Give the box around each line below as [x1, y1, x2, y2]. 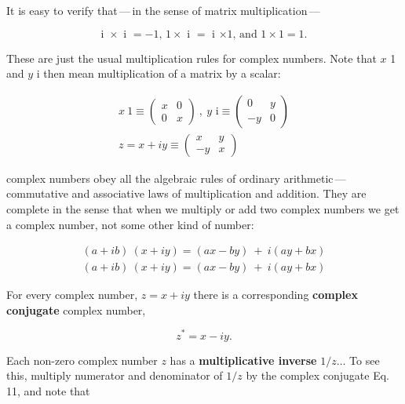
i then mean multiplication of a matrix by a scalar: [36, 65, 281, 82]
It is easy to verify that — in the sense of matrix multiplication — [6, 2, 320, 18]
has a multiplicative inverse [170, 351, 317, 368]
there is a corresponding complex [193, 286, 358, 303]
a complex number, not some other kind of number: [6, 216, 254, 232]
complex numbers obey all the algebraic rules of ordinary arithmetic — [6, 169, 346, 186]
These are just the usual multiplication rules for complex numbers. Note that [6, 49, 377, 66]
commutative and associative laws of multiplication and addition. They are [6, 185, 367, 202]
